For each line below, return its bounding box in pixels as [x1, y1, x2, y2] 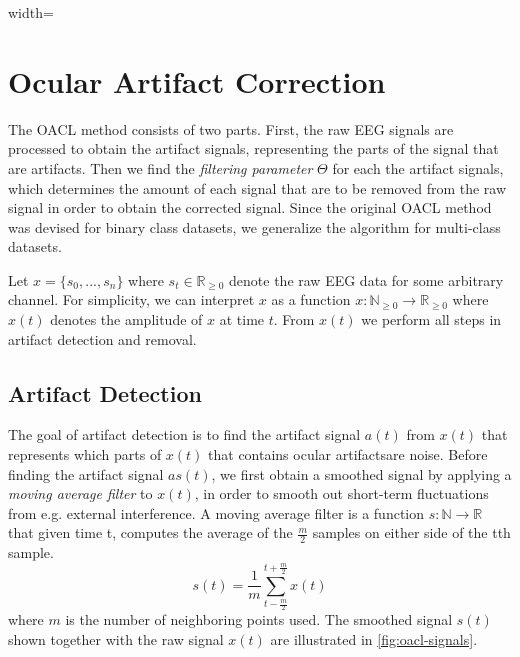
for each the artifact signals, [332, 157, 504, 178]
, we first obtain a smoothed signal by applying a [211, 463, 512, 484]
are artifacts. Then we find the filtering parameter [8, 157, 313, 178]
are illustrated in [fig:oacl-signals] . [270, 629, 478, 650]
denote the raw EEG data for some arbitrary [229, 269, 504, 290]
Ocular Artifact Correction [8, 60, 386, 101]
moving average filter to [8, 483, 153, 504]
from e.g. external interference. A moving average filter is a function [8, 502, 425, 523]
